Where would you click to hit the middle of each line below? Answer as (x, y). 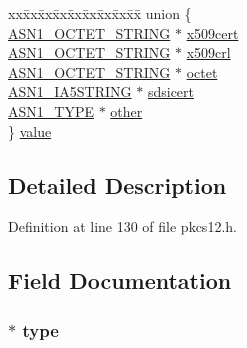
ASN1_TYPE (51, 110)
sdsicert (170, 91)
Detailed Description (117, 184)
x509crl (208, 52)
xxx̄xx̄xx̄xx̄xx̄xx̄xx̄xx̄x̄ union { (100, 13)
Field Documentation (120, 280)
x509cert (212, 32)
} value (30, 130)
